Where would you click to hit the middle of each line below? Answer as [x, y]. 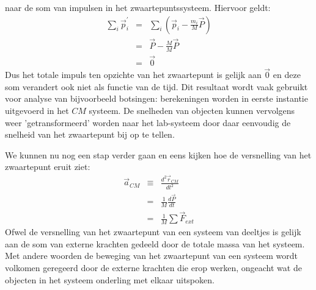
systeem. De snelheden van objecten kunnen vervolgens [192, 110]
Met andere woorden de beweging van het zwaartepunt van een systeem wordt [151, 256]
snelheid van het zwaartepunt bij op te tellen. [90, 134]
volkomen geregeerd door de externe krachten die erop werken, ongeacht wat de [153, 267]
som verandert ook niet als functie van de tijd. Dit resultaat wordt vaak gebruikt [156, 86]
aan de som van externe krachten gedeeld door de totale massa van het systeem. [155, 243]
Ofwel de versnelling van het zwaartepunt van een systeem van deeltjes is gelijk [153, 232]
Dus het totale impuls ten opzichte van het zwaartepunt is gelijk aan [133, 75]
